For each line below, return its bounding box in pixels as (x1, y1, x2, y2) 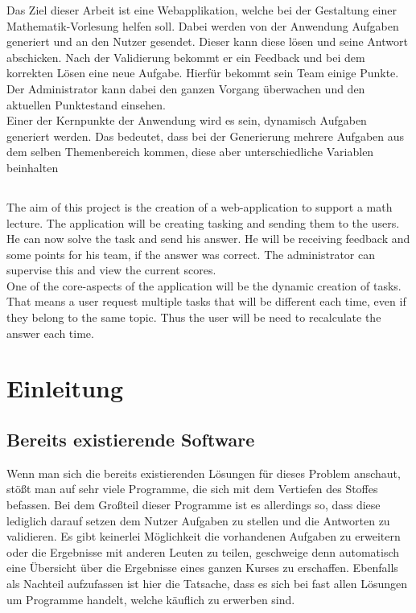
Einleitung (6, 372, 124, 405)
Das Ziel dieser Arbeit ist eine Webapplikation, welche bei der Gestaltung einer (6, 2, 397, 18)
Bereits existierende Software (6, 427, 255, 452)
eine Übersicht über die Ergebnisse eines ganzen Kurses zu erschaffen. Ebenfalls (6, 559, 398, 576)
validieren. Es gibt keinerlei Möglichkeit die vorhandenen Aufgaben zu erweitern (6, 528, 401, 545)
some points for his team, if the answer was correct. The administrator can (6, 245, 375, 262)
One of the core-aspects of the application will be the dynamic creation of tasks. (6, 277, 402, 294)
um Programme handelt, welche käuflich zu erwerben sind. (6, 590, 295, 607)
